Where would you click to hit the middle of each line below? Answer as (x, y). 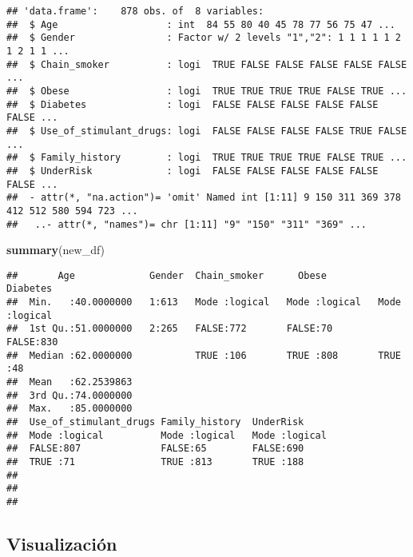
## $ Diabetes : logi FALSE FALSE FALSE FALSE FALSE (193, 104)
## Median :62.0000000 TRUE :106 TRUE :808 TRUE (204, 355)
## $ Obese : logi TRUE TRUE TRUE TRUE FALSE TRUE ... (207, 91)
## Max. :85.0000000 (69, 409)
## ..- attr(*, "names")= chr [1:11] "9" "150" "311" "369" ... (187, 224)
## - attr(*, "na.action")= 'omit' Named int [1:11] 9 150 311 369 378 (204, 198)
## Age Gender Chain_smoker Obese (167, 275)
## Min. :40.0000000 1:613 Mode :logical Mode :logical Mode (204, 302)
